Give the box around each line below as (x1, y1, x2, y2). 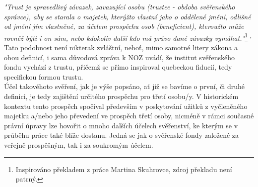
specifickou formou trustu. (4, 71, 83, 82)
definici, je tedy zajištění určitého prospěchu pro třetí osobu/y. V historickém (4, 91, 239, 101)
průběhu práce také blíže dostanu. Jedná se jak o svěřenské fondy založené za (4, 130, 239, 140)
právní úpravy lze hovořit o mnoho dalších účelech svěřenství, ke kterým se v (4, 120, 238, 130)
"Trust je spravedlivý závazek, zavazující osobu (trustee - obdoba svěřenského (4, 1, 235, 11)
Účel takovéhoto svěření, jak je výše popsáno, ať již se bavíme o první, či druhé (4, 81, 245, 92)
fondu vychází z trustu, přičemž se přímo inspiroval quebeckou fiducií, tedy (4, 62, 232, 72)
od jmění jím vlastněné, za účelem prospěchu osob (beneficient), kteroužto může (4, 21, 244, 31)
